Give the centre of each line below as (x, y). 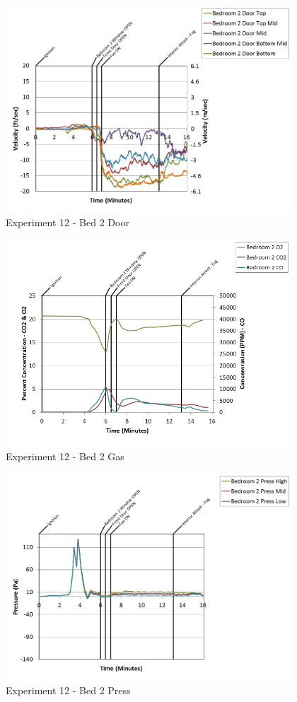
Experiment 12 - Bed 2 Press (68, 690)
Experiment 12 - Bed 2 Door (68, 222)
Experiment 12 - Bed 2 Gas (65, 456)
